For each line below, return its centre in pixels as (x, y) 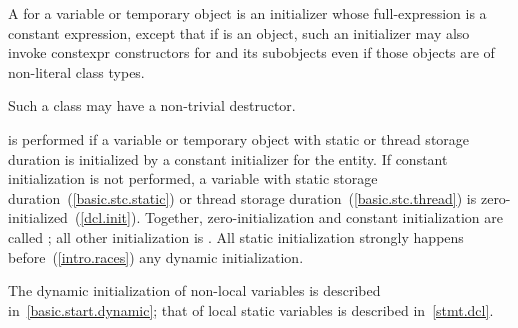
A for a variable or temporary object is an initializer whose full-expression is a (247, 13)
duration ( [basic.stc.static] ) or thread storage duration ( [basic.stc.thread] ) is (242, 197)
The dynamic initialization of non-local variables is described (194, 290)
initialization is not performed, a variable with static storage (193, 178)
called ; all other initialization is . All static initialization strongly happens (236, 236)
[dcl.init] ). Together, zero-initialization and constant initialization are (291, 217)
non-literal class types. (76, 71)
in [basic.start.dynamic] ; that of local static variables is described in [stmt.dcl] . (251, 309)
